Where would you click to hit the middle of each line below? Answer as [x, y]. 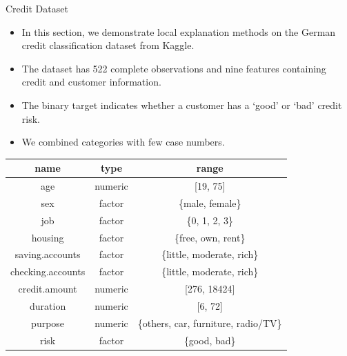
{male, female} [210, 202]
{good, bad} [210, 340]
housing [48, 237]
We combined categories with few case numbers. [123, 142]
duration [48, 306]
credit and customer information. [91, 82]
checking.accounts [48, 271]
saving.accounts [48, 254]
